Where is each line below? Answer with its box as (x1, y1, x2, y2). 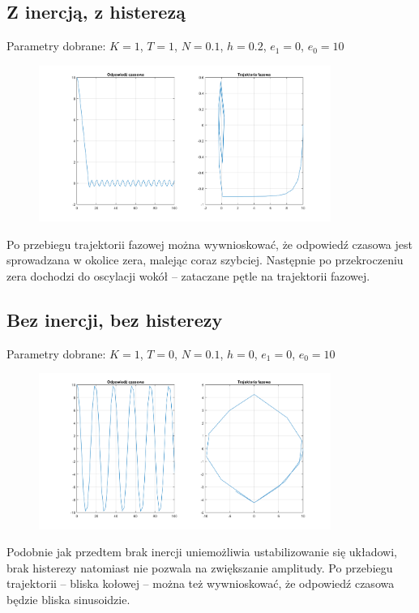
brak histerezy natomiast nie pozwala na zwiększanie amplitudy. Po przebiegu (6, 559, 393, 576)
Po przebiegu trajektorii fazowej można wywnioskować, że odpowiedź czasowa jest (6, 235, 413, 252)
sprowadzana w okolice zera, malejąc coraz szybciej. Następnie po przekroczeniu (6, 251, 404, 268)
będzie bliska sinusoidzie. (6, 591, 130, 608)
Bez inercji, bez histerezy (6, 306, 223, 332)
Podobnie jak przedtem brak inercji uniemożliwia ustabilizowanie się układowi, (6, 543, 397, 560)
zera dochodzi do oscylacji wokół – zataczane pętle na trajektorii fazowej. (6, 267, 370, 284)
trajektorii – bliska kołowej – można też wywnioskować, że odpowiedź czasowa (6, 575, 395, 592)
